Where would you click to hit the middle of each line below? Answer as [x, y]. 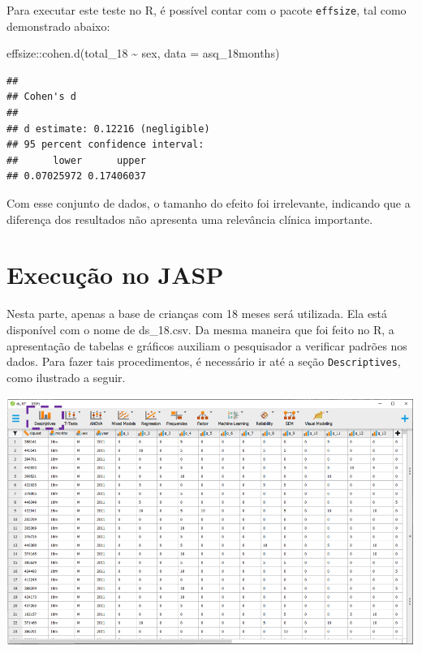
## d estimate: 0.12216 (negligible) [108, 129]
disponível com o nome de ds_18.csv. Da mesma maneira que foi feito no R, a [200, 329]
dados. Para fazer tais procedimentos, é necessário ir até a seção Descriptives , [204, 361]
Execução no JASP [115, 275]
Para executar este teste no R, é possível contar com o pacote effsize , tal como [207, 10]
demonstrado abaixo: [58, 26]
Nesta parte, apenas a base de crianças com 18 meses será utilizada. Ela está [197, 314]
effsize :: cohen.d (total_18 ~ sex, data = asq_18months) [143, 53]
